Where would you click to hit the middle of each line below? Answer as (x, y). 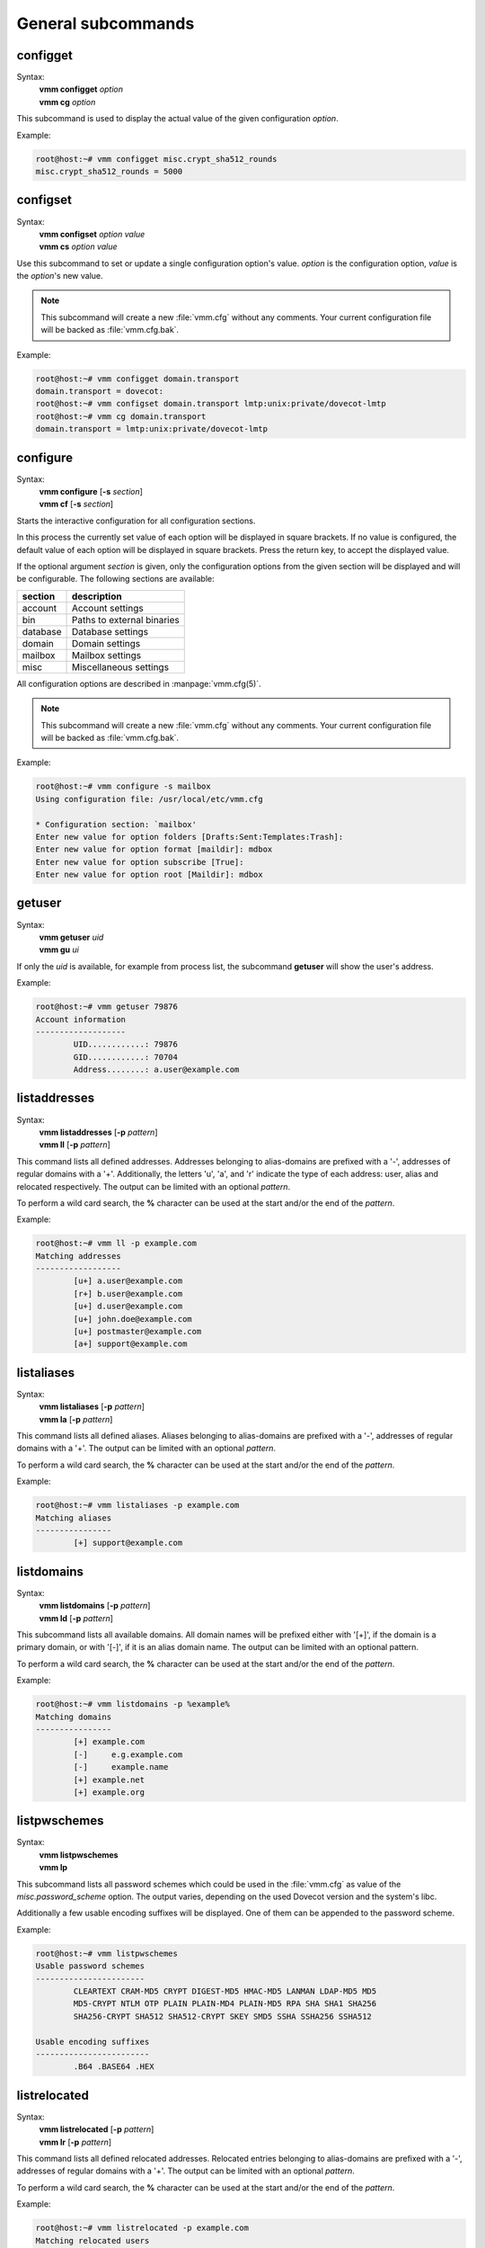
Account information (80, 1019)
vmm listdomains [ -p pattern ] (95, 1606)
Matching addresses (78, 1256)
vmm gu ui (59, 950)
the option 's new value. (60, 276)
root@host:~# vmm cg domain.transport (121, 416)
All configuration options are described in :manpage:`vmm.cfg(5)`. (139, 683)
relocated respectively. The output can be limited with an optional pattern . (154, 1186)
